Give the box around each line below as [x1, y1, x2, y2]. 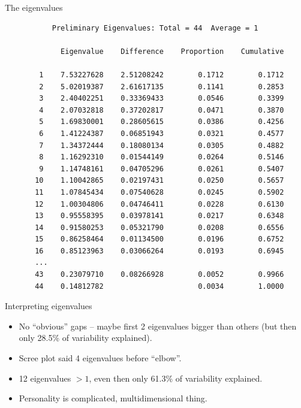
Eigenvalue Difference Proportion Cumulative [61, 47, 284, 56]
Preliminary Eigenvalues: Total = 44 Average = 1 [52, 23, 258, 32]
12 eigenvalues [19, 371, 71, 384]
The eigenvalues [5, 1, 63, 13]
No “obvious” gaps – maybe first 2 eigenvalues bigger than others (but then [19, 319, 297, 332]
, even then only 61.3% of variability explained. [89, 371, 263, 384]
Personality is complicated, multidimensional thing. [19, 392, 207, 404]
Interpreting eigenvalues [5, 300, 92, 312]
